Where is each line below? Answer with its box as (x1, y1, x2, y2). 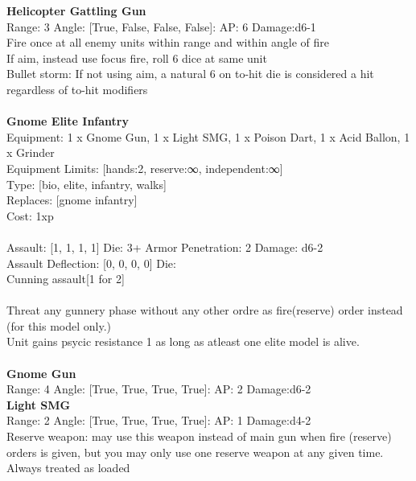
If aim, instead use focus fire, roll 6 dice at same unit (6, 49, 267, 66)
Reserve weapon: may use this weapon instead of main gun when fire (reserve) (6, 428, 392, 445)
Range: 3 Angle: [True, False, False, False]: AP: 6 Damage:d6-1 (6, 18, 316, 35)
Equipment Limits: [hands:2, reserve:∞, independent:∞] (6, 159, 283, 176)
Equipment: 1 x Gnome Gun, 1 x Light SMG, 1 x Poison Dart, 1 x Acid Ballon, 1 (6, 128, 410, 145)
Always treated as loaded (6, 459, 130, 476)
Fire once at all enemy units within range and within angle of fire (6, 34, 329, 51)
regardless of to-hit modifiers (6, 80, 148, 97)
